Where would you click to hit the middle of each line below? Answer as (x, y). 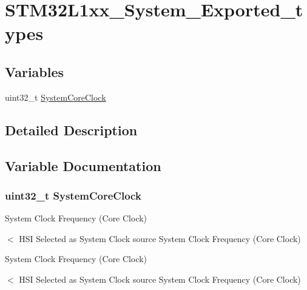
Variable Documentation (83, 165)
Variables (35, 71)
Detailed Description (71, 130)
